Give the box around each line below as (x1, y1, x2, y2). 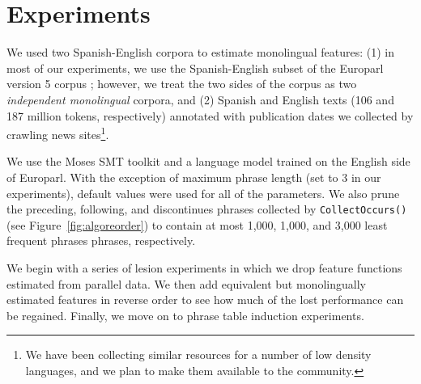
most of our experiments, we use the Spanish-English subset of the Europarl (6, 59, 384, 76)
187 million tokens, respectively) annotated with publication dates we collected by (6, 107, 414, 124)
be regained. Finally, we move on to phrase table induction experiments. (6, 306, 364, 323)
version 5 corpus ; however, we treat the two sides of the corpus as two (6, 75, 357, 92)
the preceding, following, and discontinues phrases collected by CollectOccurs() (6, 200, 407, 217)
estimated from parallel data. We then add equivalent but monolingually (6, 275, 366, 292)
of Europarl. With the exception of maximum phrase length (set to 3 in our (6, 168, 381, 185)
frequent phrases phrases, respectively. (6, 232, 196, 249)
